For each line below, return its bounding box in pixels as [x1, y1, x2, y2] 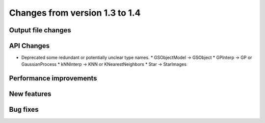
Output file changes [9, 26, 71, 34]
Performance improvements [9, 74, 98, 83]
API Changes [9, 42, 50, 50]
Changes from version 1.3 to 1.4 [9, 7, 141, 18]
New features [9, 90, 52, 98]
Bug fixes [9, 105, 39, 114]
